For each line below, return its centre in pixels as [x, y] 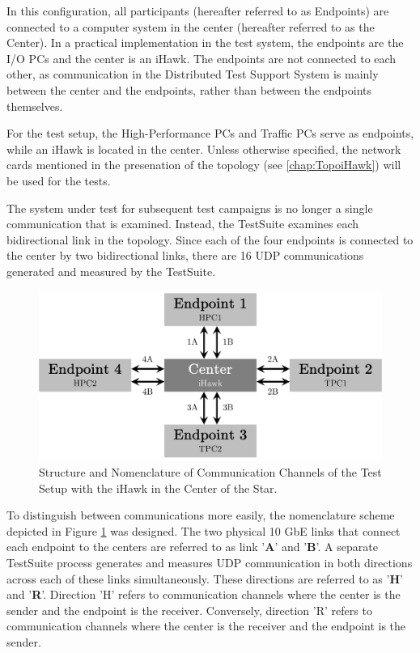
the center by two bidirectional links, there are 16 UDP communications [185, 255]
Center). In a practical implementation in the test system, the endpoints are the [205, 42]
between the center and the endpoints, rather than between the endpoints [189, 89]
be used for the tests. [59, 180]
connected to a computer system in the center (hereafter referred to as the [191, 26]
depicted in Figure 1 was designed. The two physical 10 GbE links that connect [204, 530]
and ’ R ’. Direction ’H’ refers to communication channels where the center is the [204, 594]
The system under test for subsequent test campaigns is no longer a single [190, 208]
